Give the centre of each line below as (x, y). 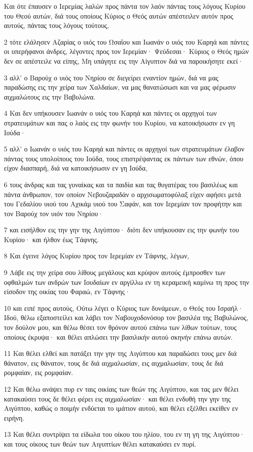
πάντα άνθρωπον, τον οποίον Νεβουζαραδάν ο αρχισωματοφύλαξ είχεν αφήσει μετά (123, 194)
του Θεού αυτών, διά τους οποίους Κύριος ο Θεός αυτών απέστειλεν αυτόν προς (119, 15)
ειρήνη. (14, 417)
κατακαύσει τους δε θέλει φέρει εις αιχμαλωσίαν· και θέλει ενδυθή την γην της (117, 398)
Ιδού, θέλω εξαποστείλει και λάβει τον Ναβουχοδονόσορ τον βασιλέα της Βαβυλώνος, (126, 317)
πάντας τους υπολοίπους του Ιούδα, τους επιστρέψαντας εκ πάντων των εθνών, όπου (124, 158)
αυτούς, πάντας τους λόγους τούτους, (57, 25)
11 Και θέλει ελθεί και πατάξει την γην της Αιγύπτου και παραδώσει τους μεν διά (120, 353)
